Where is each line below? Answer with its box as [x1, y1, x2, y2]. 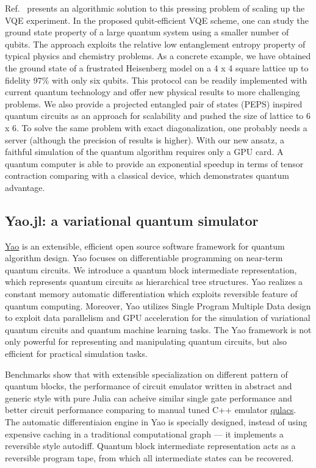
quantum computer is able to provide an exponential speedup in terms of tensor [5, 157, 304, 170]
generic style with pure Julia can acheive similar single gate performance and [5, 391, 292, 404]
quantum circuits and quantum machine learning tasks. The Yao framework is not [5, 323, 312, 336]
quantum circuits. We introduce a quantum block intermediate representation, [5, 263, 297, 276]
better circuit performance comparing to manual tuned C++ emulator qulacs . [5, 403, 296, 416]
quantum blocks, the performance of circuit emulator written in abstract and [5, 380, 292, 392]
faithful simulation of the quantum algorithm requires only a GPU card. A [5, 145, 284, 158]
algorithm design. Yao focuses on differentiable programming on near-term [5, 251, 283, 264]
